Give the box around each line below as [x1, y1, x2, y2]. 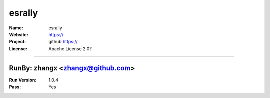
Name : [9, 25, 23, 31]
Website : [9, 31, 28, 37]
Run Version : [9, 77, 37, 83]
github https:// [48, 39, 78, 45]
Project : [9, 39, 26, 45]
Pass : [9, 84, 21, 90]
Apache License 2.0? [48, 45, 92, 52]
